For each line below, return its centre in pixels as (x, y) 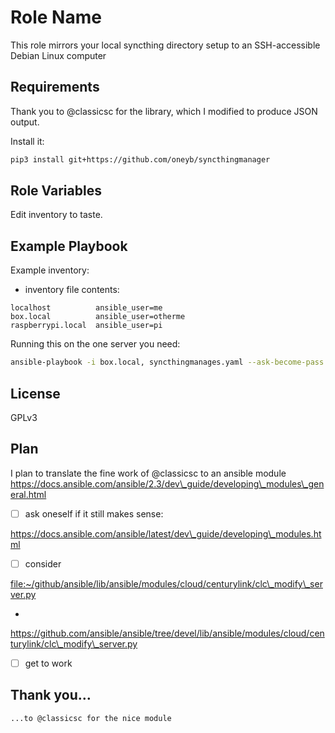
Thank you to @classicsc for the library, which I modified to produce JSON (164, 111)
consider (43, 563)
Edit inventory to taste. (56, 215)
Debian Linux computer (58, 55)
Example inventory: (50, 270)
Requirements (55, 87)
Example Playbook (69, 246)
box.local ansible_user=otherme (98, 317)
